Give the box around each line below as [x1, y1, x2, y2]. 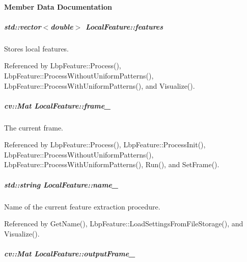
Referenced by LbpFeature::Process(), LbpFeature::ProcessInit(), [4, 139, 206, 150]
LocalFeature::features [86, 21, 163, 32]
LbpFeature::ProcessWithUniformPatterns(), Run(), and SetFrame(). [4, 159, 219, 170]
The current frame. [4, 122, 64, 133]
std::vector [4, 21, 41, 32]
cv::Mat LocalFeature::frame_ [4, 100, 111, 111]
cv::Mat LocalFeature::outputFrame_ [4, 248, 135, 258]
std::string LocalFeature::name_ [4, 179, 119, 190]
